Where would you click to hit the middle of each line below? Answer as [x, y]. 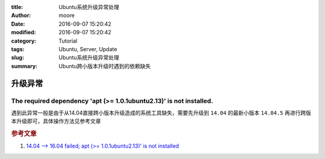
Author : [21, 16]
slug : [17, 58]
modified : [23, 33]
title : [17, 7]
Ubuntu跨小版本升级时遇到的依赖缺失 [105, 66]
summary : [24, 66]
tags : [18, 49]
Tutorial [68, 41]
